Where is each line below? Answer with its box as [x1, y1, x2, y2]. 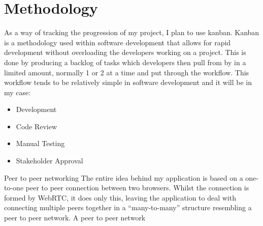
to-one [4, 182, 24, 193]
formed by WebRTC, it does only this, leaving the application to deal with [4, 192, 236, 203]
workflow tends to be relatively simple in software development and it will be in [4, 77, 252, 88]
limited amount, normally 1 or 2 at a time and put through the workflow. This [4, 67, 249, 77]
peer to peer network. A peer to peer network [4, 212, 146, 223]
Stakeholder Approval [16, 155, 83, 166]
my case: [4, 87, 31, 97]
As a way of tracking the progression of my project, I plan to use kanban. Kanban [4, 27, 259, 38]
